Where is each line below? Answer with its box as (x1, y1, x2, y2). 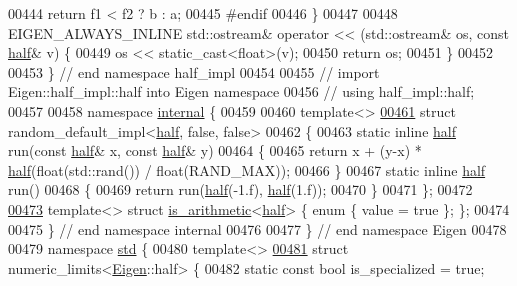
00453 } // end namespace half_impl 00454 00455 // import (8, 61, 380, 82)
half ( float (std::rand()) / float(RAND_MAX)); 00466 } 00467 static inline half (8, 159, 486, 180)
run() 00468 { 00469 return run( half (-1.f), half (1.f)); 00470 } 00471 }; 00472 (8, 179, 473, 200)
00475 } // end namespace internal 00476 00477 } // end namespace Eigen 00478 (8, 218, 507, 239)
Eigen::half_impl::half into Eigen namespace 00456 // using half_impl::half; (8, 81, 475, 102)
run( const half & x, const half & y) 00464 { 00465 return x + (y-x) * (8, 140, 422, 161)
